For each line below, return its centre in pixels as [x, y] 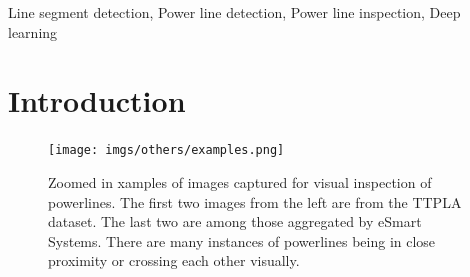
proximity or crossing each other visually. [174, 260]
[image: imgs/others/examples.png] [166, 150]
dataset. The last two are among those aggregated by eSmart [235, 221]
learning [33, 31]
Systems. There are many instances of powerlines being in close [242, 240]
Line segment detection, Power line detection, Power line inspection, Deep [234, 12]
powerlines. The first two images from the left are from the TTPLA [255, 201]
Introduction [97, 100]
